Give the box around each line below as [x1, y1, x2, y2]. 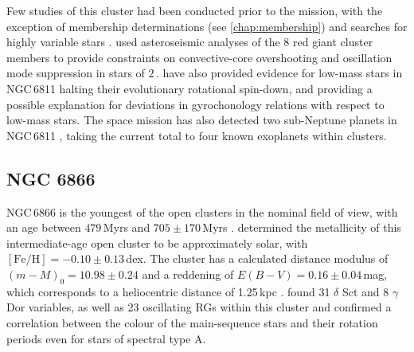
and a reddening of [142, 265, 234, 282]
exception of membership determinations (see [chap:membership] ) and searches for [6, 18, 408, 34]
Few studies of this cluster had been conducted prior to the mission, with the [6, 2, 383, 18]
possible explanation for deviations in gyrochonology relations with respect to [6, 96, 385, 112]
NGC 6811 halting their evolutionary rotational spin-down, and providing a [6, 80, 373, 96]
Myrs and [103, 219, 150, 236]
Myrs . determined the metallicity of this [202, 219, 401, 236]
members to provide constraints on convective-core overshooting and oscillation [6, 49, 393, 65]
